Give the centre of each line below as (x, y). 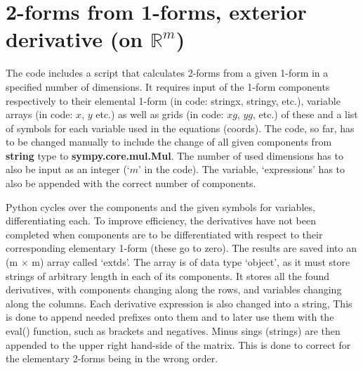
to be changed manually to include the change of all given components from (169, 142)
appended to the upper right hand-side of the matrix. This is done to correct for (178, 344)
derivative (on (74, 39)
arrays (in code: (39, 114)
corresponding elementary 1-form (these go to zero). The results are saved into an (181, 248)
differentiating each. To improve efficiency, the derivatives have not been (161, 221)
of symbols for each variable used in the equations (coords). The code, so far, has (180, 128)
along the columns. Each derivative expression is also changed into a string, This (179, 303)
